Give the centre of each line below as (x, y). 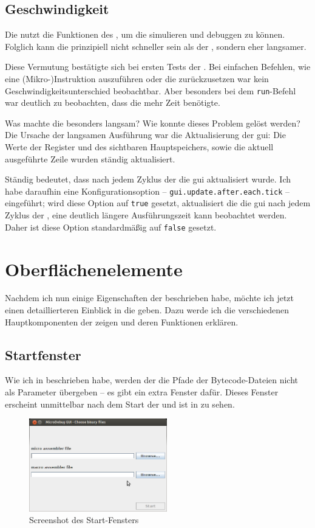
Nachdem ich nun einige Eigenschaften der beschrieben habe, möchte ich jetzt (150, 298)
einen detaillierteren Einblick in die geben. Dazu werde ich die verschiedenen (147, 310)
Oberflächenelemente (94, 269)
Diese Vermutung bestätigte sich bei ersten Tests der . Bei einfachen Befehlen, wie (158, 67)
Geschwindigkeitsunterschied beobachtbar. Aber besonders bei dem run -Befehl (151, 90)
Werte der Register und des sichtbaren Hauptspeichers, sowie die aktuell (139, 147)
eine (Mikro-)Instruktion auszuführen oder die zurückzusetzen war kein (137, 78)
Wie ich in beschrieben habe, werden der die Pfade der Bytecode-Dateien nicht (152, 380)
